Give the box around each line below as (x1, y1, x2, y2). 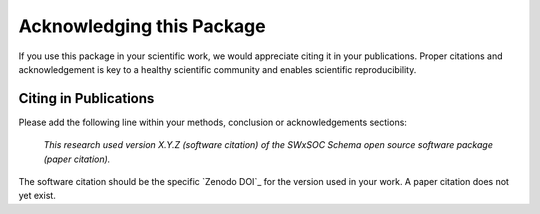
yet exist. (18, 190, 57, 202)
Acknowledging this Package (18, 15, 266, 37)
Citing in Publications (18, 90, 155, 107)
